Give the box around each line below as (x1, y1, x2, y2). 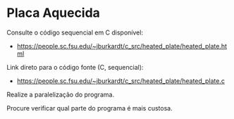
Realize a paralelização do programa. (6, 90, 114, 99)
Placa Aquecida (6, 5, 100, 21)
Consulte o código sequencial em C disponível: (6, 28, 144, 37)
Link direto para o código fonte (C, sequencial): (6, 63, 144, 71)
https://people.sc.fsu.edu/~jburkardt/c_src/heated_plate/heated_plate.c (16, 76, 225, 85)
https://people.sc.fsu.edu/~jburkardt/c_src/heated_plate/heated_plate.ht (16, 42, 227, 50)
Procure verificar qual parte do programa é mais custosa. (6, 104, 173, 112)
